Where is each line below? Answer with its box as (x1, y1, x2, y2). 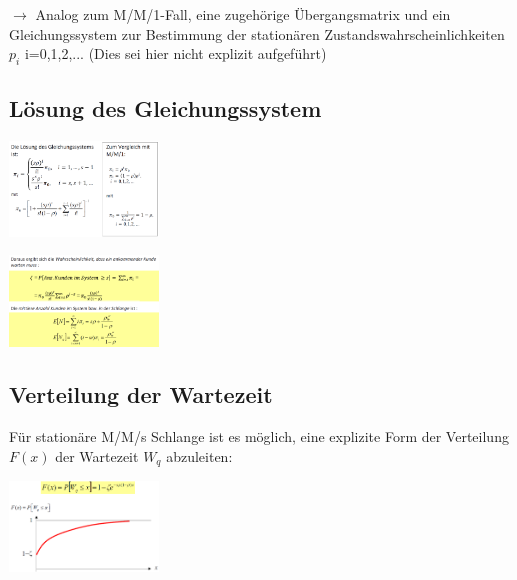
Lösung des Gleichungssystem (9, 93, 322, 124)
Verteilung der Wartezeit (9, 379, 273, 410)
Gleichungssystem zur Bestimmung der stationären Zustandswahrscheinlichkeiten (9, 23, 505, 44)
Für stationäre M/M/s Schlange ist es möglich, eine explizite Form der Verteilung (9, 426, 509, 447)
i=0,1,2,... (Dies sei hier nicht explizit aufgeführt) (24, 43, 327, 64)
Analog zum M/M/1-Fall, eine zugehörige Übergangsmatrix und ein (35, 4, 451, 24)
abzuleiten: (166, 445, 233, 466)
